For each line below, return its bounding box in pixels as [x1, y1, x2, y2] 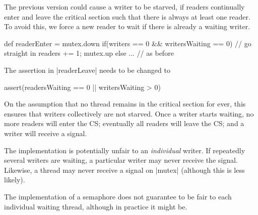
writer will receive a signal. [4, 128, 87, 138]
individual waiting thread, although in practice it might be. [4, 201, 187, 211]
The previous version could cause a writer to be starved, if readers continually [4, 2, 245, 12]
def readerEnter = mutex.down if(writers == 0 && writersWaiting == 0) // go [4, 38, 251, 48]
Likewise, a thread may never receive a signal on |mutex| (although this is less [4, 164, 245, 175]
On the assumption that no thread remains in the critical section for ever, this [4, 98, 246, 109]
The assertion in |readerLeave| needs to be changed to [4, 64, 170, 75]
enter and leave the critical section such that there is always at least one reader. [4, 11, 250, 22]
